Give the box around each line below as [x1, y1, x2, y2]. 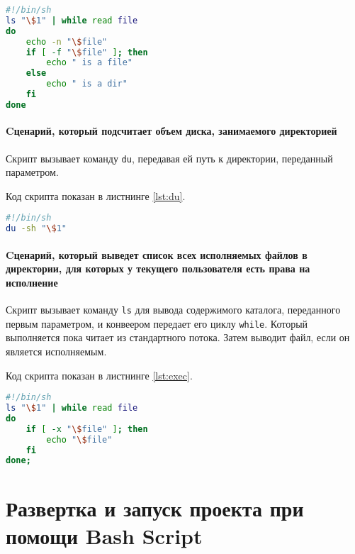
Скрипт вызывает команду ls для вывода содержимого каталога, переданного [6, 302, 341, 317]
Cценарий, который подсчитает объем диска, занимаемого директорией [6, 123, 337, 138]
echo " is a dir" [46, 79, 128, 89]
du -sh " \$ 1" [6, 223, 67, 234]
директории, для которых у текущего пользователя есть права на [6, 261, 310, 276]
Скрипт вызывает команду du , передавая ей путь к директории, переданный [6, 150, 333, 165]
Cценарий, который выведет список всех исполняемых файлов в [6, 247, 308, 262]
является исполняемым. [6, 344, 107, 359]
